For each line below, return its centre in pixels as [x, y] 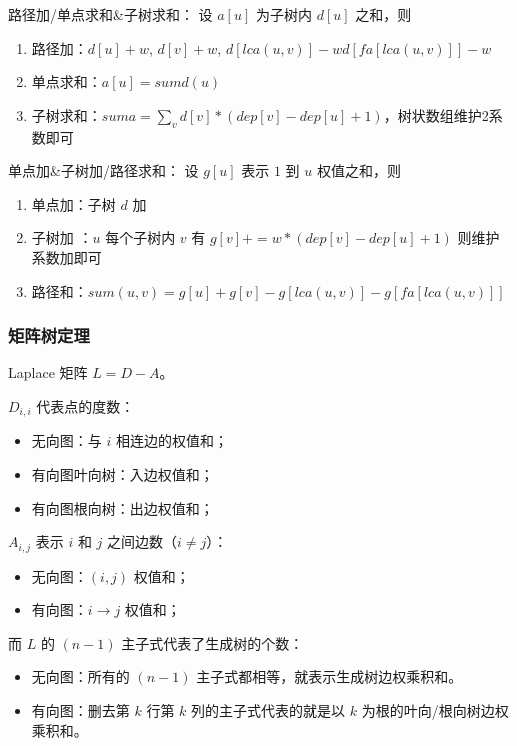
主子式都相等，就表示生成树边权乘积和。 [329, 676]
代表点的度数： [85, 405]
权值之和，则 [358, 170]
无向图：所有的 [80, 676]
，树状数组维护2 [436, 114]
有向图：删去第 [80, 710]
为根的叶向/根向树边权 [435, 710]
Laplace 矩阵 [48, 372]
